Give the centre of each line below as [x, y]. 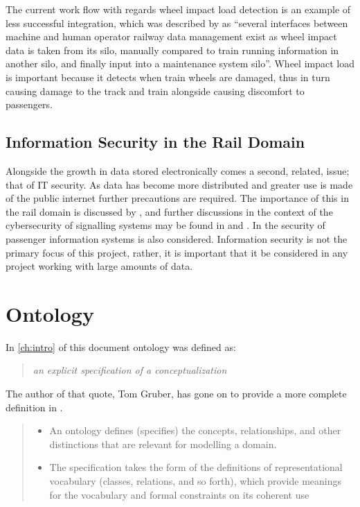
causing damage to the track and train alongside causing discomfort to [155, 91]
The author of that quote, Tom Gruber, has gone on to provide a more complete [176, 394]
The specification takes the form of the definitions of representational [196, 467]
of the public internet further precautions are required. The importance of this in [177, 198]
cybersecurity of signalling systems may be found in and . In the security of [165, 225]
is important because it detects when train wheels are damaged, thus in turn [168, 77]
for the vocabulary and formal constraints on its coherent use [179, 494]
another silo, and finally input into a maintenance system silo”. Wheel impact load [180, 63]
